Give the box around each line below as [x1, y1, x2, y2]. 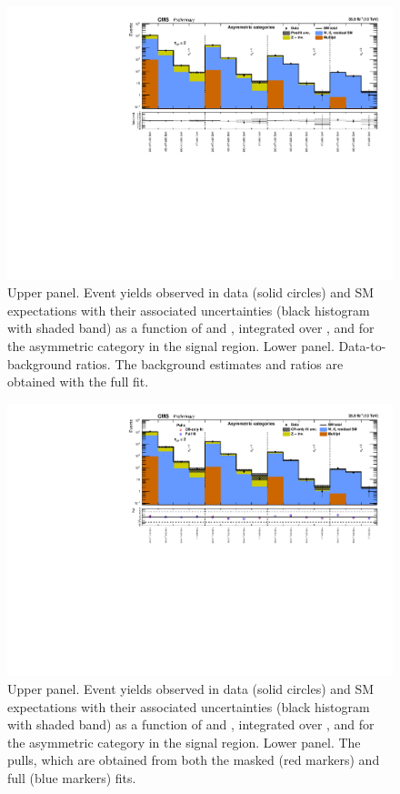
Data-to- [338, 337, 386, 356]
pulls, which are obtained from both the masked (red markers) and [7, 750, 380, 769]
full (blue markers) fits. [7, 769, 136, 788]
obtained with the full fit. [7, 372, 149, 391]
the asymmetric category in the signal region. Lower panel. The [7, 732, 361, 751]
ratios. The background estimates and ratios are [75, 354, 344, 373]
